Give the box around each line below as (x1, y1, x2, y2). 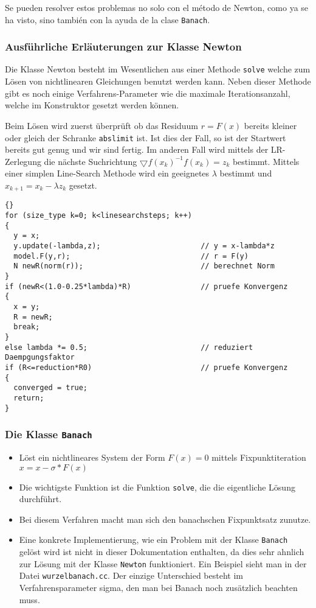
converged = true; (13, 383, 88, 393)
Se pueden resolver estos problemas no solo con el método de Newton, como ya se (5, 1, 309, 13)
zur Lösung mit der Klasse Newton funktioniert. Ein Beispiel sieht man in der (19, 557, 307, 570)
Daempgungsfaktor (5, 353, 75, 362)
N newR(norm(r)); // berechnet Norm (13, 262, 275, 271)
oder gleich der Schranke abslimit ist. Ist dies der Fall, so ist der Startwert (5, 131, 286, 144)
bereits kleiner (244, 119, 297, 131)
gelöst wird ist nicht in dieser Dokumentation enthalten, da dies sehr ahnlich (19, 545, 304, 558)
